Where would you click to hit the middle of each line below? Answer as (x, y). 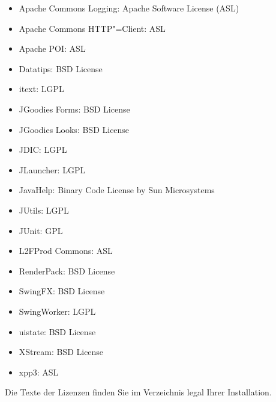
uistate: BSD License (57, 331)
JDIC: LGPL (43, 150)
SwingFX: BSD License (62, 291)
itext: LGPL (41, 89)
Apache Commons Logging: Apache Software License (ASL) (129, 8)
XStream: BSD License (61, 352)
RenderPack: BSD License (67, 271)
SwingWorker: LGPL (57, 311)
